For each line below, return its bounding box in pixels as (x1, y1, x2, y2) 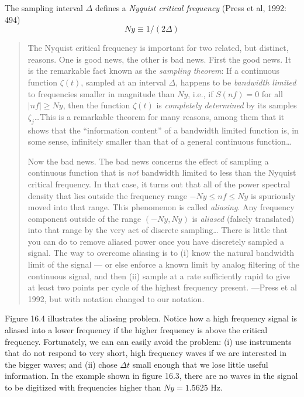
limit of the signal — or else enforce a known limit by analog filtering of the (27, 258, 300, 271)
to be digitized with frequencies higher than (5, 381, 161, 393)
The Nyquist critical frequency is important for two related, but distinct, (27, 42, 289, 54)
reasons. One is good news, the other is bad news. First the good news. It (27, 53, 292, 65)
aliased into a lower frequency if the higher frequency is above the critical (5, 324, 268, 336)
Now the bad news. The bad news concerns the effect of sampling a (27, 155, 269, 167)
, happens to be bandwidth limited (175, 76, 296, 88)
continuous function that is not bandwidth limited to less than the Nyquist (27, 166, 296, 179)
